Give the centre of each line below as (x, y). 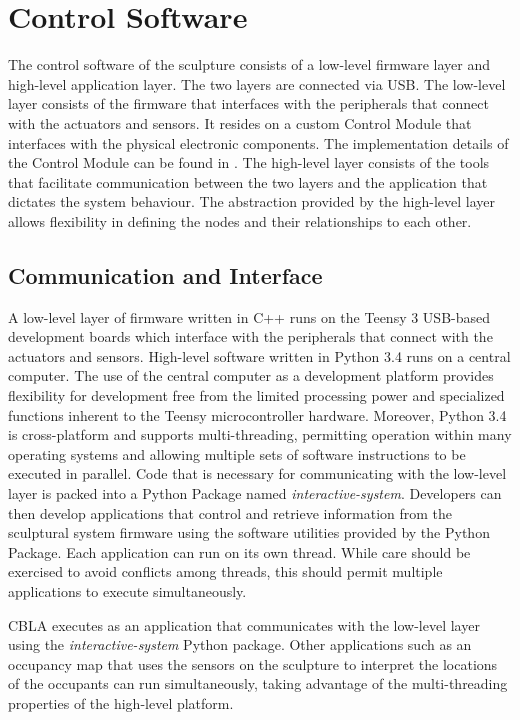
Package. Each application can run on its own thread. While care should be (239, 551)
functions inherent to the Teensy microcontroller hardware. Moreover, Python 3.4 (257, 414)
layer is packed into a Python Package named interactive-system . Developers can (255, 493)
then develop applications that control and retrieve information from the (230, 512)
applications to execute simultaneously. (127, 590)
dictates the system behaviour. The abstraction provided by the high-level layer (251, 201)
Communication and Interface (165, 274)
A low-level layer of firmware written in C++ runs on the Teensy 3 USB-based (249, 316)
